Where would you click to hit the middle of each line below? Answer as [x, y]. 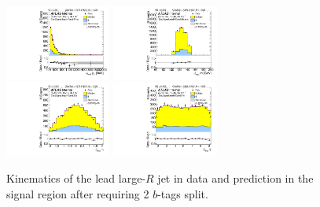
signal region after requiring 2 [78, 193]
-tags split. [183, 193]
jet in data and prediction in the [235, 177]
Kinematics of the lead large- [76, 177]
